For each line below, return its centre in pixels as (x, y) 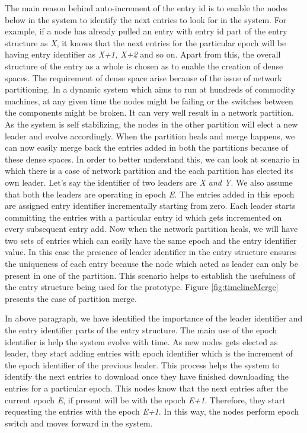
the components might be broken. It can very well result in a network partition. (150, 112)
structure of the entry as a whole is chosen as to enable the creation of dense (144, 66)
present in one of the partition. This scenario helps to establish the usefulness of (150, 275)
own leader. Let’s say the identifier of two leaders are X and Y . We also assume (149, 182)
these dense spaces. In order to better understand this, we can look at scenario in (152, 159)
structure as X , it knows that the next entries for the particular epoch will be (145, 42)
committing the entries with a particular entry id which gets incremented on (143, 217)
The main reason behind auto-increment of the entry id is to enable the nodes (146, 8)
